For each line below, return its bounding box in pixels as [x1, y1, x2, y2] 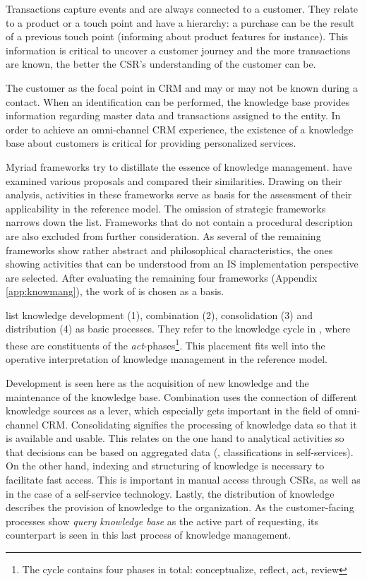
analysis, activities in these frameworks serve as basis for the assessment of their [6, 187, 352, 202]
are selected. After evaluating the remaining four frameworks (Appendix [6, 270, 318, 284]
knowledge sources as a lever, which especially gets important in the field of [6, 403, 332, 418]
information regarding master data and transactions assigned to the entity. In [6, 108, 341, 123]
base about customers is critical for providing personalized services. [6, 136, 296, 150]
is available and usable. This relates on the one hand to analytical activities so [6, 431, 344, 445]
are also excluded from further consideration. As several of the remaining [6, 228, 321, 243]
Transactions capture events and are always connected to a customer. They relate [6, 1, 359, 16]
